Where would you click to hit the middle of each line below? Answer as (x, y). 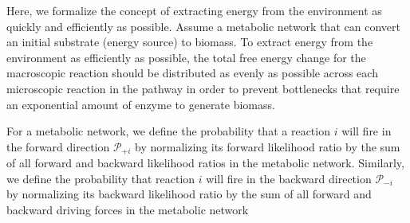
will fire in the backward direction (289, 178)
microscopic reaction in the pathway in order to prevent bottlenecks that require (203, 88)
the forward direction (58, 146)
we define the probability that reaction (101, 178)
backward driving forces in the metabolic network (128, 209)
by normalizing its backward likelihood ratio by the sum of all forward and (189, 194)
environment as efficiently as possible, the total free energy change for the (186, 57)
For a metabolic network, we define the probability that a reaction (168, 131)
